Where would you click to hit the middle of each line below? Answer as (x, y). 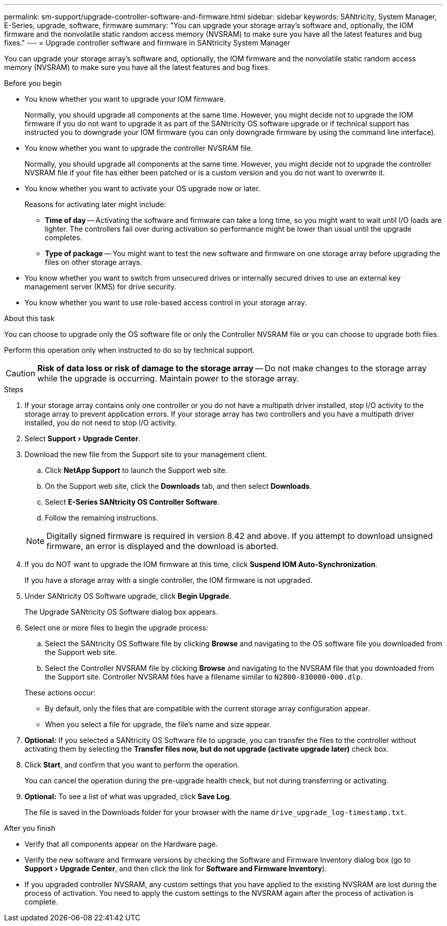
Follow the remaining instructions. (102, 518)
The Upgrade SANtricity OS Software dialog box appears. (121, 612)
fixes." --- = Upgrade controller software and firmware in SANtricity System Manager (147, 43)
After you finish (30, 828)
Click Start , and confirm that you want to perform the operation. (132, 765)
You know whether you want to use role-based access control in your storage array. (166, 302)
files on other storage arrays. (94, 262)
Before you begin (33, 83)
